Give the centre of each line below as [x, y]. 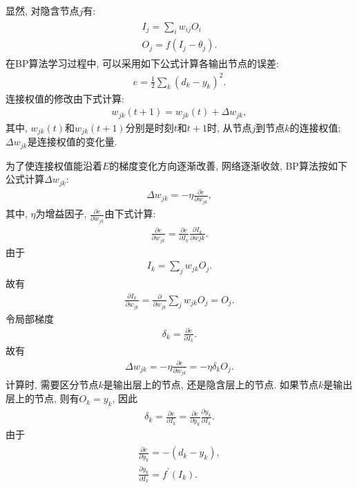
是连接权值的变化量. [72, 142]
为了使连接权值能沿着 [54, 165]
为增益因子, [61, 214]
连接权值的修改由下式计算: [65, 98]
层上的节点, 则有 [42, 398]
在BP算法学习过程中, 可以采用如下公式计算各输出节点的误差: [142, 63]
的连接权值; [315, 127]
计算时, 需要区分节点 [52, 385]
